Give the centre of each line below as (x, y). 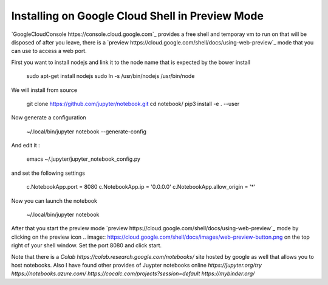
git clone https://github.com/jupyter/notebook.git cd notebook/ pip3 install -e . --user (133, 104)
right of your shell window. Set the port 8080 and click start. (87, 245)
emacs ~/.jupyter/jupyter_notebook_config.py (84, 159)
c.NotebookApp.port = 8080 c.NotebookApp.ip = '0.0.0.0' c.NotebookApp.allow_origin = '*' (141, 187)
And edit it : (26, 146)
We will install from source (44, 90)
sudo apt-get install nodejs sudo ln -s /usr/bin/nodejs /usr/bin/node (111, 76)
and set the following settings (48, 173)
